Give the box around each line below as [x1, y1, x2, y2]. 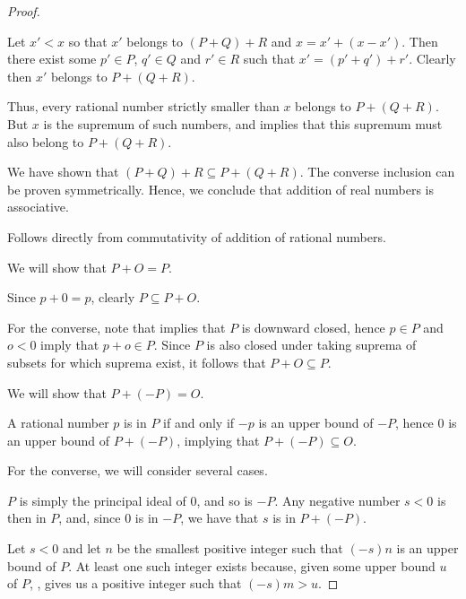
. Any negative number [274, 490, 401, 509]
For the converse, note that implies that [7, 317, 226, 336]
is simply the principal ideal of [19, 490, 186, 509]
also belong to [7, 132, 84, 151]
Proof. [7, 2, 40, 20]
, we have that [180, 508, 259, 527]
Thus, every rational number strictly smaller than [7, 97, 280, 116]
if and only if [163, 413, 235, 432]
